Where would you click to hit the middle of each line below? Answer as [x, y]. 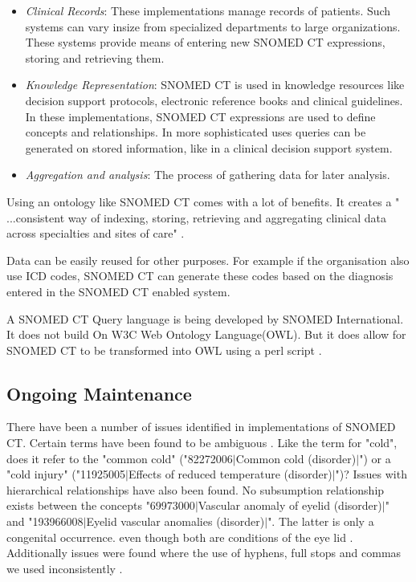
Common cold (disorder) [296, 458]
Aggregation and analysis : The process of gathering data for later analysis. [208, 175]
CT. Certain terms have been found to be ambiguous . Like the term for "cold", [202, 443]
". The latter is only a [321, 521]
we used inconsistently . [65, 568]
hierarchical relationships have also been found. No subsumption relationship [196, 489]
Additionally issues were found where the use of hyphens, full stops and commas [204, 553]
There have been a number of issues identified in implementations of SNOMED [201, 427]
